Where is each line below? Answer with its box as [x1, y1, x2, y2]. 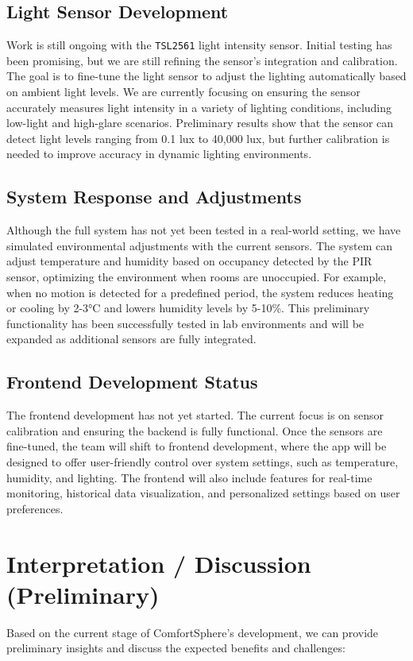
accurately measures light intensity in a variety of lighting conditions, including [6, 99, 392, 115]
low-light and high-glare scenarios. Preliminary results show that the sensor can [6, 114, 394, 131]
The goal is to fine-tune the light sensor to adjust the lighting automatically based [6, 68, 407, 84]
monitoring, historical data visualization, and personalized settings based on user [6, 485, 400, 501]
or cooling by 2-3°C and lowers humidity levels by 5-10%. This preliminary [6, 300, 370, 316]
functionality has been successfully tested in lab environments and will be [6, 315, 365, 331]
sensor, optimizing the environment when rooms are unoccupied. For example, [6, 269, 387, 284]
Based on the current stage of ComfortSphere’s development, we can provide [6, 624, 379, 640]
